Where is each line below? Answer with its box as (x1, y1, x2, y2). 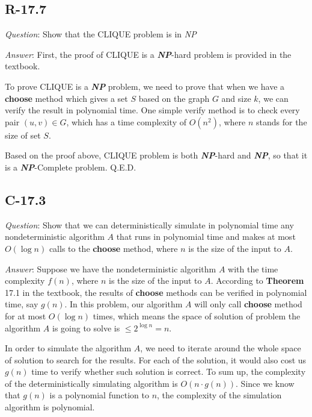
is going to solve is (52, 321, 120, 334)
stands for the (256, 115, 307, 128)
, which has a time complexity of (66, 115, 187, 128)
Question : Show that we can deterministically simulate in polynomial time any (5, 218, 294, 231)
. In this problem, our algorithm (64, 298, 183, 310)
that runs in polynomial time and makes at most (116, 230, 296, 243)
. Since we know (236, 377, 295, 389)
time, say (5, 298, 38, 310)
